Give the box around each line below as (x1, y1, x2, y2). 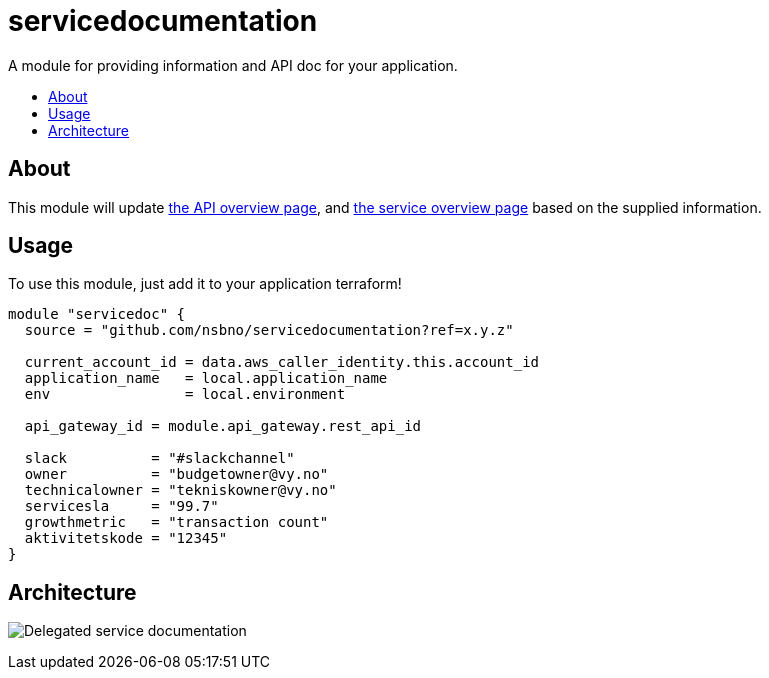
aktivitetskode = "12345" (24, 530, 228, 547)
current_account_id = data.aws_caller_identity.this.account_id (24, 354, 540, 371)
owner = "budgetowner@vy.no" (24, 466, 329, 483)
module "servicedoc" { (8, 306, 186, 323)
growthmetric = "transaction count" (24, 514, 329, 531)
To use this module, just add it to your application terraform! (8, 275, 402, 293)
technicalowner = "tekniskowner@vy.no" (24, 482, 337, 499)
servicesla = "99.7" (24, 498, 219, 515)
